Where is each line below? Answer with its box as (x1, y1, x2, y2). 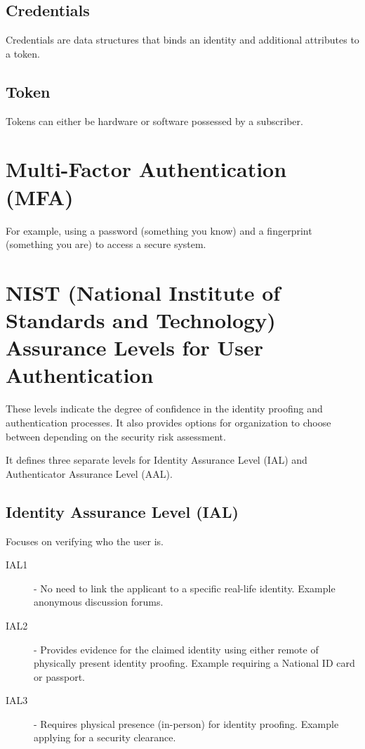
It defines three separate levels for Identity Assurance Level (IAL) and (6, 452, 307, 467)
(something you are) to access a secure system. (6, 237, 206, 252)
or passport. (34, 669, 85, 684)
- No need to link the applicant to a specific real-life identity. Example (34, 580, 336, 595)
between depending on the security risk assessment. (6, 429, 226, 443)
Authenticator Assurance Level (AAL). (6, 466, 173, 481)
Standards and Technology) (6, 306, 276, 334)
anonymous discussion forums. (34, 594, 164, 609)
